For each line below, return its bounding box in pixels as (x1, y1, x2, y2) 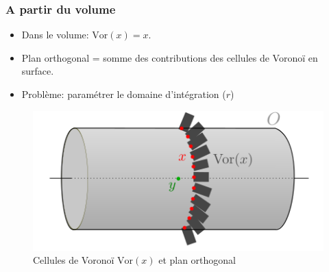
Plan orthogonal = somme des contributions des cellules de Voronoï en (21, 50, 318, 64)
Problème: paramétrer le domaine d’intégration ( (21, 87, 226, 101)
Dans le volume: (21, 27, 89, 42)
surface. (21, 64, 54, 78)
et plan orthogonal (158, 253, 236, 267)
